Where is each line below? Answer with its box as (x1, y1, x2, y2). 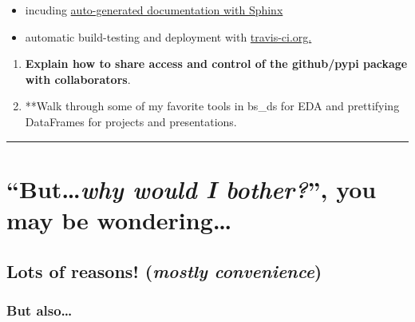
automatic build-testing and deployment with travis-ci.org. (25, 28, 312, 45)
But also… (6, 300, 73, 320)
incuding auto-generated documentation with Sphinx (25, 2, 283, 18)
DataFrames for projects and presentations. (25, 113, 237, 129)
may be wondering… (6, 203, 232, 236)
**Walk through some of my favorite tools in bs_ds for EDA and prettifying (25, 97, 400, 114)
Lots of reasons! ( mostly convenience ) (6, 258, 322, 283)
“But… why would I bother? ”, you (6, 172, 377, 205)
